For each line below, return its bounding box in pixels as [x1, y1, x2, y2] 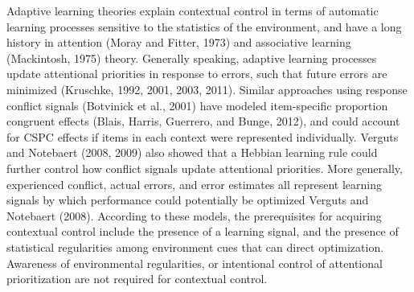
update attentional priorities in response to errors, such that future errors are [6, 65, 387, 82]
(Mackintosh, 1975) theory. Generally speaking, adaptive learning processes [6, 49, 377, 66]
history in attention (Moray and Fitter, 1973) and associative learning [6, 34, 351, 51]
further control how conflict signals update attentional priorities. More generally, [6, 159, 403, 176]
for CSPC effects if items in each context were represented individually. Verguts [6, 128, 399, 145]
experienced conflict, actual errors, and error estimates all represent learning [6, 175, 382, 192]
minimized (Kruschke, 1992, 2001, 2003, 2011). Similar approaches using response [6, 80, 408, 97]
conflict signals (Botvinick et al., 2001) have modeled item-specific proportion [6, 97, 388, 113]
